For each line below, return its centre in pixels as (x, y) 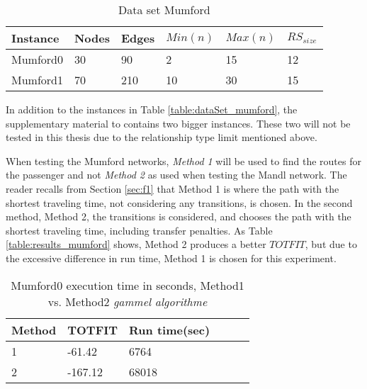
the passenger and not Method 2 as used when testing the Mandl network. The (176, 175)
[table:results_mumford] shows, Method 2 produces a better (136, 244)
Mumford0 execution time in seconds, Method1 (128, 285)
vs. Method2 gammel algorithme (128, 301)
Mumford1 (37, 80)
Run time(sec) (170, 329)
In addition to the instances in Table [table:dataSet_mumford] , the (152, 109)
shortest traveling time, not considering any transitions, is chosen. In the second (179, 202)
